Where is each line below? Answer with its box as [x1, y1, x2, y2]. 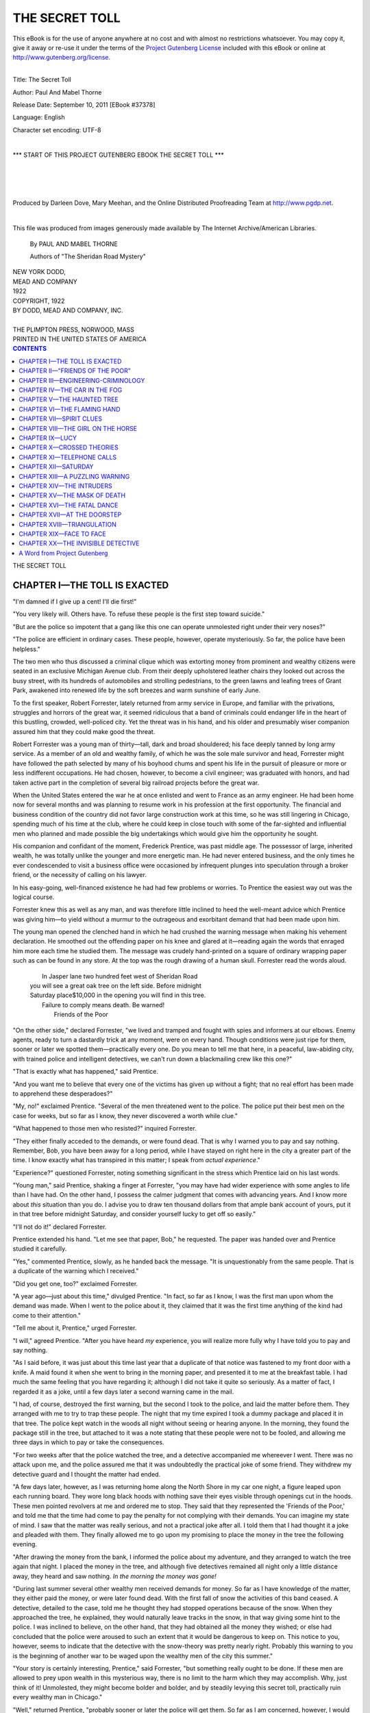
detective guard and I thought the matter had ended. [12, 1470, 161, 1478]
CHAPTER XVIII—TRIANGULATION [18, 520, 116, 528]
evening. [12, 1540, 38, 1549]
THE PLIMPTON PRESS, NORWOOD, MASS [12, 325, 135, 334]
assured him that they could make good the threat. [12, 727, 156, 736]
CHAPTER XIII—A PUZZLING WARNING [18, 472, 130, 480]
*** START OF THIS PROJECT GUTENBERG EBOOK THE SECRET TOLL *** [12, 151, 224, 159]
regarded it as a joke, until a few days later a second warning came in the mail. [12, 1388, 234, 1396]
